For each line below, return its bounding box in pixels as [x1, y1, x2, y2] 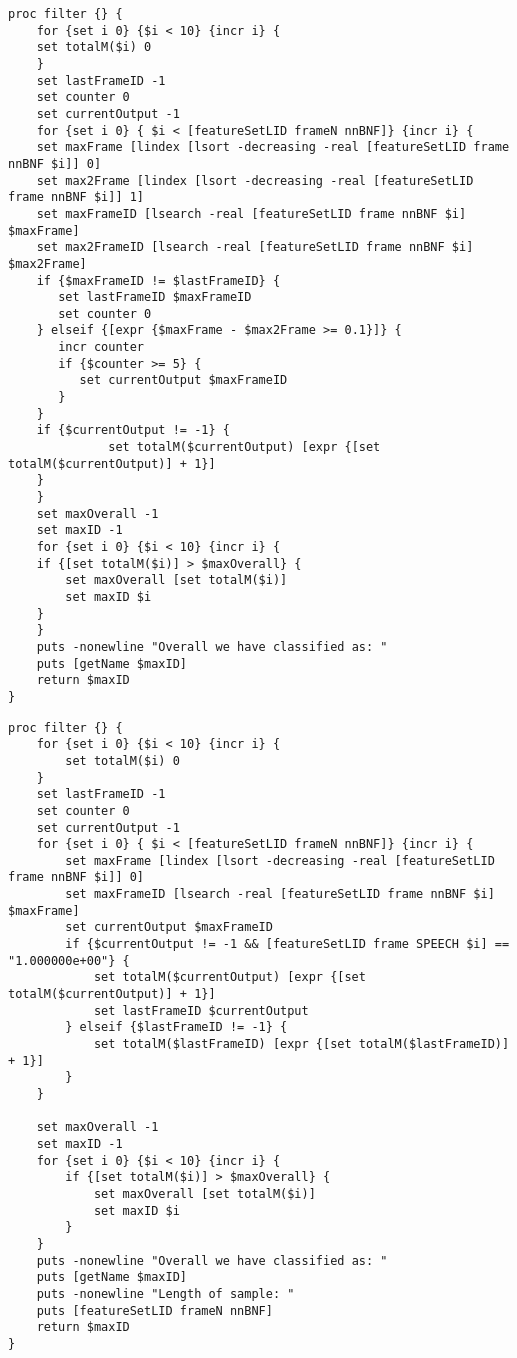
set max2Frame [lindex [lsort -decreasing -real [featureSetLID [36, 173, 474, 188]
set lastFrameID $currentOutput [93, 1003, 309, 1018]
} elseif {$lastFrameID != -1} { [65, 1020, 288, 1035]
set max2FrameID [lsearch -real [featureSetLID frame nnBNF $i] [36, 240, 474, 255]
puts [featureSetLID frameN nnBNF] [36, 1303, 273, 1318]
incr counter [58, 340, 145, 355]
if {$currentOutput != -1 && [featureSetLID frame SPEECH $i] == [65, 937, 510, 952]
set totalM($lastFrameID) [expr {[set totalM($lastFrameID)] [93, 1037, 510, 1052]
